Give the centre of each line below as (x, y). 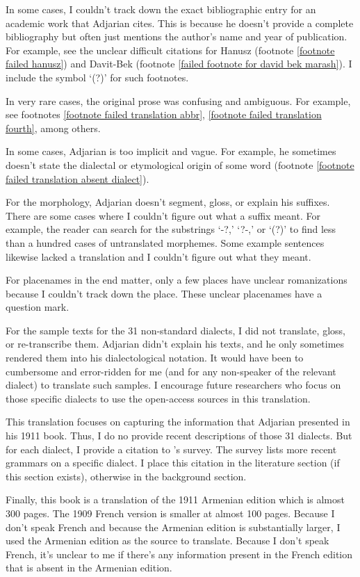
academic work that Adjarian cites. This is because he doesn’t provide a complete (180, 23)
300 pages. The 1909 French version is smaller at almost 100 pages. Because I (170, 513)
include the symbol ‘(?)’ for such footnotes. (97, 77)
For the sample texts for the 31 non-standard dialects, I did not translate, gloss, (175, 330)
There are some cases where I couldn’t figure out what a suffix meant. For (163, 215)
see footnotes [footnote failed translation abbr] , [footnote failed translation (164, 114)
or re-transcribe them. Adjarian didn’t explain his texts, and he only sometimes (175, 344)
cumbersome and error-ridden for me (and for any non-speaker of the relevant (171, 371)
